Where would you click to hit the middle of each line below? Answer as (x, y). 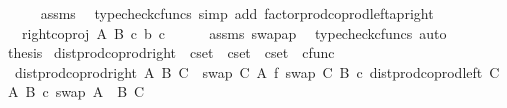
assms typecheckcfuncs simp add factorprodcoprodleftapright (237, 13)
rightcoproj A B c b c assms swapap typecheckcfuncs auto (234, 32)
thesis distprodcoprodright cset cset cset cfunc (171, 52)
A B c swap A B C (76, 91)
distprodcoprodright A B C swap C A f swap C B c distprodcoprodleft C (257, 71)
